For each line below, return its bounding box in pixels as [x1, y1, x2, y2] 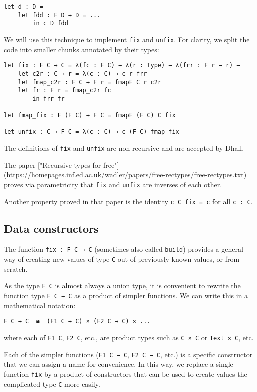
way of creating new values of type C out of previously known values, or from [4, 254, 240, 264]
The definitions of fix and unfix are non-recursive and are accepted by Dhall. [4, 143, 244, 153]
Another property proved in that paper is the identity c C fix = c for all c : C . [4, 196, 253, 206]
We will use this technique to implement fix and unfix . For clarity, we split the [4, 34, 250, 44]
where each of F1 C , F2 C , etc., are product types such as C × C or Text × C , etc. [4, 332, 254, 342]
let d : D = [4, 3, 43, 10]
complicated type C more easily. [4, 378, 100, 389]
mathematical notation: [4, 300, 76, 310]
